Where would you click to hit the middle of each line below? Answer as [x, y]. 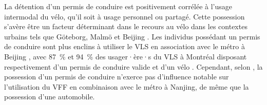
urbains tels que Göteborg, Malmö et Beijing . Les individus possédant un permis [132, 36]
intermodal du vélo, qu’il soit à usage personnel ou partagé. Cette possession [125, 16]
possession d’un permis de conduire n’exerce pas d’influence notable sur [117, 77]
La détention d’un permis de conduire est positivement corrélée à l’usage [118, 6]
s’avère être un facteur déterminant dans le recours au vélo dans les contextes [126, 26]
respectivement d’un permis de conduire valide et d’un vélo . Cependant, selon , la [133, 66]
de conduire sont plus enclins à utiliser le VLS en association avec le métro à [125, 46]
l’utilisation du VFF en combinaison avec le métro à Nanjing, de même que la [127, 86]
